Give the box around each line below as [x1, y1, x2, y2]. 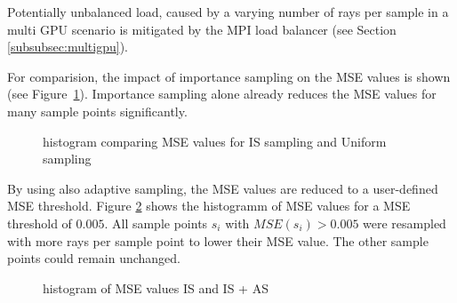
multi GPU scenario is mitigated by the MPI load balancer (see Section [7, 20, 397, 38]
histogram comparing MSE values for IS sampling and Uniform [43, 132, 387, 150]
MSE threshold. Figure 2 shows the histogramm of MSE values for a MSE [7, 196, 411, 215]
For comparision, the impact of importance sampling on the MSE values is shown [7, 67, 451, 85]
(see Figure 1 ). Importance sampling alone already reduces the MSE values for [7, 84, 437, 103]
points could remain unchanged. [7, 249, 180, 267]
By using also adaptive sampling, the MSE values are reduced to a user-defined [7, 179, 438, 197]
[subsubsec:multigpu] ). [7, 37, 128, 56]
